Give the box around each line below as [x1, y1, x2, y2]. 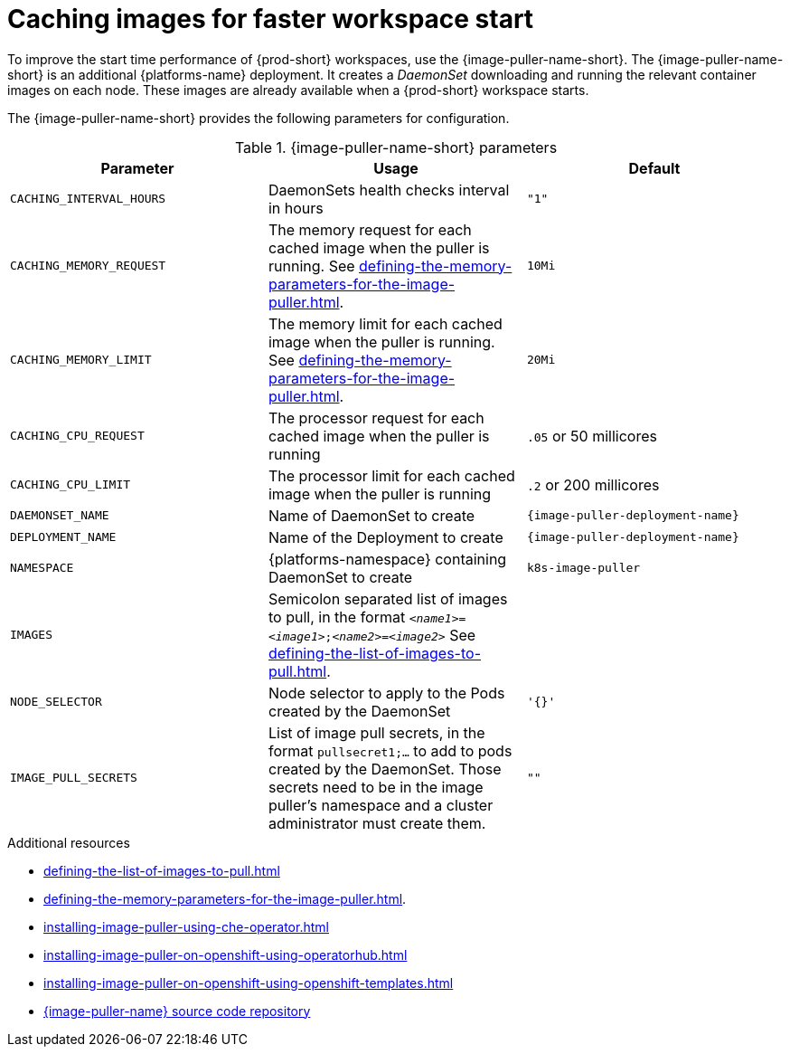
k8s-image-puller [526, 561, 641, 575]
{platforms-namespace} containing [268, 549, 507, 568]
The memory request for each [268, 220, 472, 239]
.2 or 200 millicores [526, 475, 660, 494]
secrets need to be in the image [268, 777, 484, 796]
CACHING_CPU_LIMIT [10, 478, 131, 492]
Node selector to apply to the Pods [268, 683, 505, 702]
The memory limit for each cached [268, 314, 503, 333]
